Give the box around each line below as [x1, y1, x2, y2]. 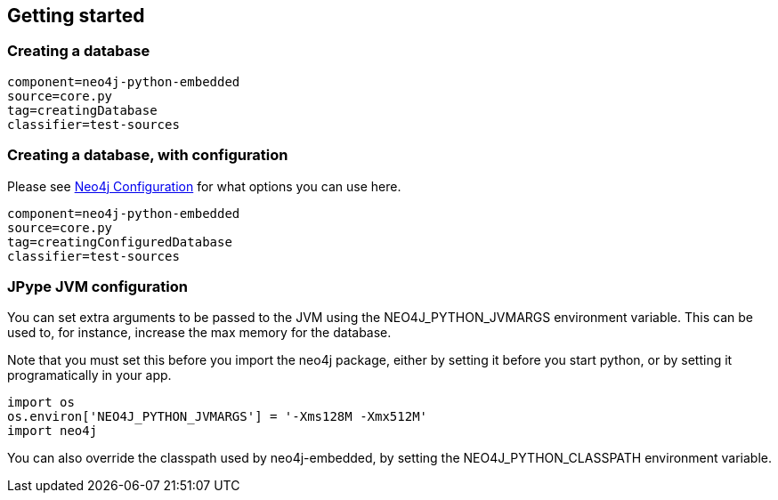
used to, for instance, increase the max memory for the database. [7, 325, 392, 341]
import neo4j [7, 423, 98, 439]
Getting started [7, 4, 145, 27]
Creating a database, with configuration [7, 146, 288, 165]
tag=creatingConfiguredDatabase [7, 234, 232, 249]
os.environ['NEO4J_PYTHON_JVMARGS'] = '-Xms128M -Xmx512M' [7, 409, 428, 424]
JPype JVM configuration [7, 277, 188, 295]
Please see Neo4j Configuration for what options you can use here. [7, 178, 401, 194]
